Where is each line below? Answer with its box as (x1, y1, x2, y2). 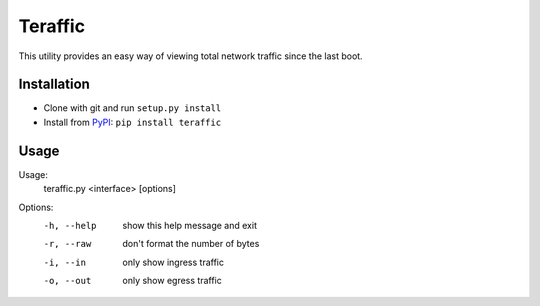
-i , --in (43, 256, 87, 268)
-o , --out (43, 275, 92, 287)
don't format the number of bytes (122, 238, 260, 250)
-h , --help (43, 220, 97, 231)
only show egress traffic (122, 275, 222, 287)
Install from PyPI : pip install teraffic (43, 116, 222, 128)
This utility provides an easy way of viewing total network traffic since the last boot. (18, 50, 364, 62)
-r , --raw (43, 238, 92, 250)
